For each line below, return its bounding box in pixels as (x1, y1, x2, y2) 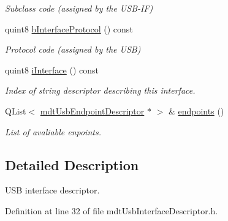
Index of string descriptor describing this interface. (5, 84, 196, 97)
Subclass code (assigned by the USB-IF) (5, 2, 153, 14)
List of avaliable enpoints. (5, 125, 101, 138)
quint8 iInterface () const (5, 63, 99, 76)
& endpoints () (168, 104, 224, 117)
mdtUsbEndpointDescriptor (40, 104, 145, 117)
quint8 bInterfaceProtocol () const (5, 22, 133, 35)
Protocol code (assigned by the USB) (5, 43, 141, 56)
